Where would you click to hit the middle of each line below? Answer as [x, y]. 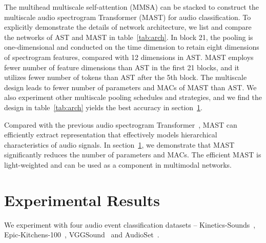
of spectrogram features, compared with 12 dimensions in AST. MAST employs [129, 57]
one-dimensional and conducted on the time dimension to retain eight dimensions [132, 47]
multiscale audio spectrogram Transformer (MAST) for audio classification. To [128, 17]
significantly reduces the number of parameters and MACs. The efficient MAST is [133, 155]
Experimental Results [82, 200]
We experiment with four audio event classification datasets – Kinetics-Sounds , [130, 224]
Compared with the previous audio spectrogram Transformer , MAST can [121, 124]
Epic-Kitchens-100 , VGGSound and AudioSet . [82, 235]
